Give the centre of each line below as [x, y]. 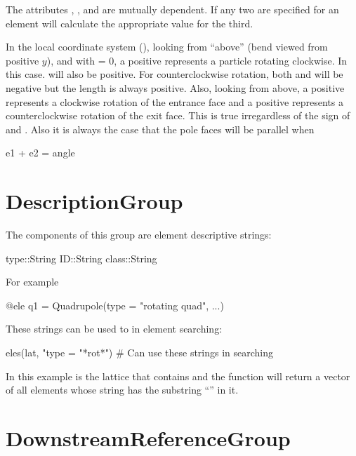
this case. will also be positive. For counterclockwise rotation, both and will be [174, 74]
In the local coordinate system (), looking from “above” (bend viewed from [167, 47]
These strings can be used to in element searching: [114, 329]
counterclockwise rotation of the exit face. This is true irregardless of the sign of [178, 115]
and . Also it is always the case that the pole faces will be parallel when [160, 129]
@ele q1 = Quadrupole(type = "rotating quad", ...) [115, 305]
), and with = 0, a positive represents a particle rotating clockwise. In [197, 60]
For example [32, 282]
